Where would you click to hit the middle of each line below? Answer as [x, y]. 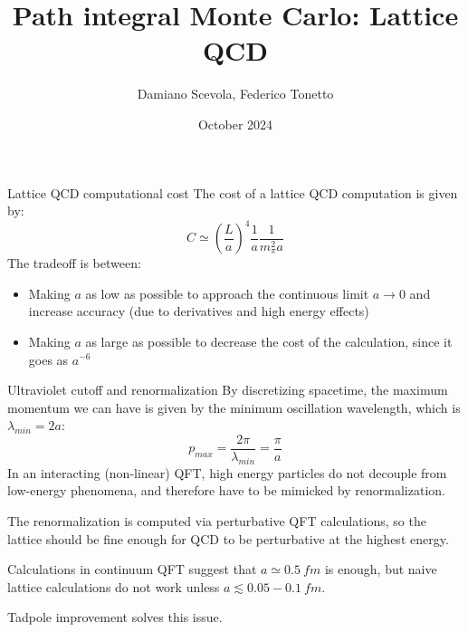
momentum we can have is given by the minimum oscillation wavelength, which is [234, 407]
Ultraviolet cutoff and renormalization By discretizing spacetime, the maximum [228, 390]
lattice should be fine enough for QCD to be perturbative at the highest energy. [228, 538]
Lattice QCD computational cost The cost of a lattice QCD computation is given [233, 192]
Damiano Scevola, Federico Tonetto [235, 94]
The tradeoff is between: [74, 263]
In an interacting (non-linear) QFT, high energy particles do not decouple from [227, 472]
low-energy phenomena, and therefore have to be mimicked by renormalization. [226, 490]
